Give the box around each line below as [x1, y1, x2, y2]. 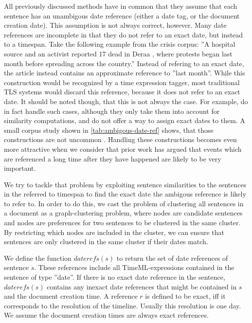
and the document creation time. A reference [4, 291, 138, 301]
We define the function [4, 252, 72, 263]
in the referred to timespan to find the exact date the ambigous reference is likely [4, 189, 246, 199]
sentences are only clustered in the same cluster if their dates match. [4, 236, 208, 247]
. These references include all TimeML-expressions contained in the [34, 262, 234, 272]
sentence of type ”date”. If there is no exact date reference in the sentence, [4, 272, 225, 282]
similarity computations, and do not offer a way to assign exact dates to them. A [4, 115, 245, 126]
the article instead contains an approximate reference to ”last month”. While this [4, 68, 245, 78]
